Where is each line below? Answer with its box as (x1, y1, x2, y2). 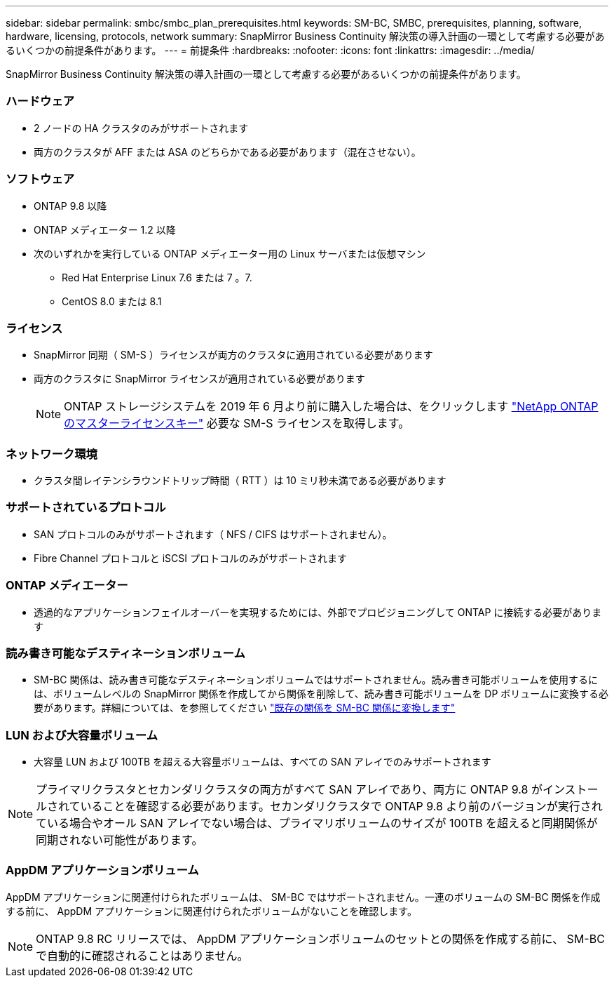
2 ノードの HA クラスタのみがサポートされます (34, 121, 249, 134)
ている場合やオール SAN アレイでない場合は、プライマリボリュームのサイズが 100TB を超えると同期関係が (36, 816, 598, 830)
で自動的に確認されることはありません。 (36, 948, 249, 963)
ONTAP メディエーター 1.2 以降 (34, 223, 176, 236)
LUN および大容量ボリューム (6, 728, 158, 742)
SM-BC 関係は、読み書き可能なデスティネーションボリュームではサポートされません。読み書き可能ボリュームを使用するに (34, 674, 599, 686)
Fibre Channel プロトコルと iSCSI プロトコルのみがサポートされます (34, 551, 347, 564)
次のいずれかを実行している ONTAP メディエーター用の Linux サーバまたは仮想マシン (34, 247, 426, 260)
